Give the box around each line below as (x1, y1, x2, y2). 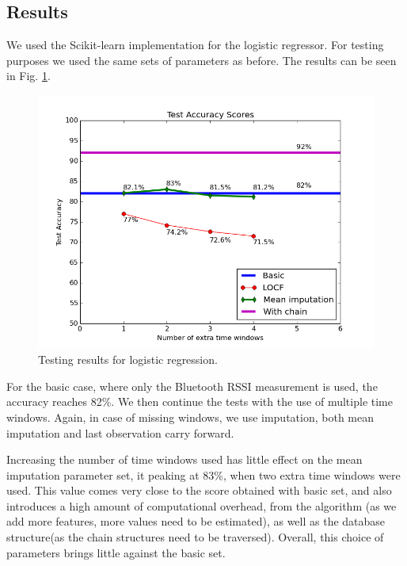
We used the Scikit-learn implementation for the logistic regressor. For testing (6, 36, 384, 53)
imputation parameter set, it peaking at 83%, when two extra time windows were (6, 466, 401, 483)
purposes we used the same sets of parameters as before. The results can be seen (6, 52, 397, 68)
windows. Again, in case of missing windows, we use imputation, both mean (6, 408, 375, 425)
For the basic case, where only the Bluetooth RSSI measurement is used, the (6, 377, 378, 394)
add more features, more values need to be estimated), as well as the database (6, 513, 386, 530)
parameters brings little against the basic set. (6, 544, 226, 560)
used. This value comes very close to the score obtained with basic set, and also (6, 482, 392, 499)
